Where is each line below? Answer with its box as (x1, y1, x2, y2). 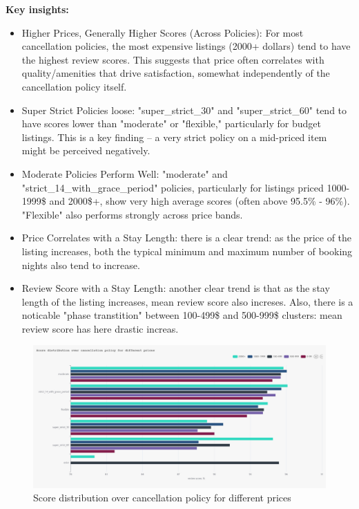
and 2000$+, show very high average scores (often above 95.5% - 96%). (49, 194, 350, 208)
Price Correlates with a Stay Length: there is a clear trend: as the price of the (21, 230, 352, 245)
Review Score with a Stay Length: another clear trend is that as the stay (21, 281, 330, 295)
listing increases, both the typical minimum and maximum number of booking (21, 243, 353, 258)
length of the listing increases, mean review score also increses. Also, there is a (21, 294, 353, 308)
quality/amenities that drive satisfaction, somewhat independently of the (21, 66, 330, 80)
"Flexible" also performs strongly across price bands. (21, 207, 243, 221)
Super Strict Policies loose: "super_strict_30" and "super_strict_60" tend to (21, 102, 347, 117)
